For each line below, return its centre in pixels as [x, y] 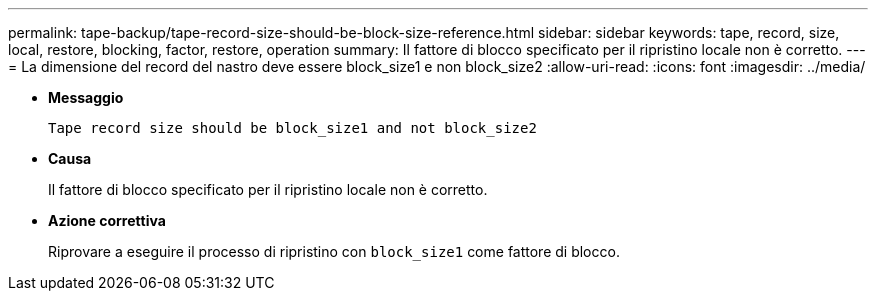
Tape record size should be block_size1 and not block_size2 [292, 128]
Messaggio [86, 97]
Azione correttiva [107, 220]
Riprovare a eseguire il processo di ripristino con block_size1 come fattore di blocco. [334, 251]
